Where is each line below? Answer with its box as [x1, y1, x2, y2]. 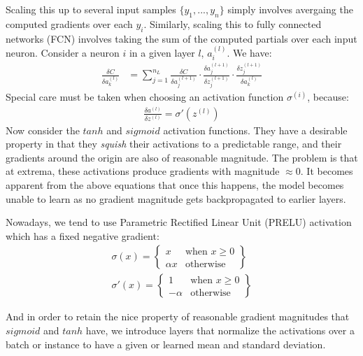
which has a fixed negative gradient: [6, 228, 159, 243]
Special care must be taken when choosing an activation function [6, 90, 284, 104]
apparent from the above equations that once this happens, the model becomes [6, 178, 344, 192]
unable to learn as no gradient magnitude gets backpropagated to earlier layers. [6, 191, 346, 206]
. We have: [227, 45, 272, 59]
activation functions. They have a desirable [163, 122, 348, 137]
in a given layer [129, 45, 195, 59]
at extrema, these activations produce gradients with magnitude [6, 164, 280, 178]
